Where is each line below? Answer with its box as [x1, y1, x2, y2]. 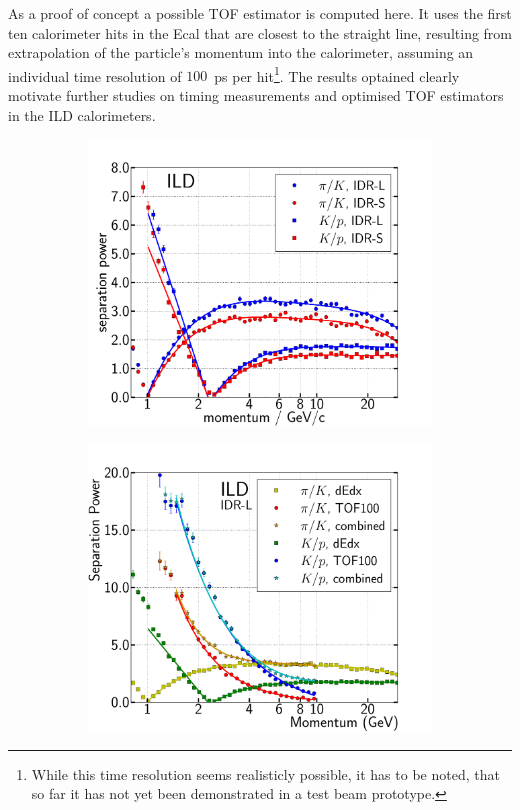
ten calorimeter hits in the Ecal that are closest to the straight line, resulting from [8, 22, 513, 43]
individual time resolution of [8, 65, 182, 86]
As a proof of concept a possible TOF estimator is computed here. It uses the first [8, 3, 512, 23]
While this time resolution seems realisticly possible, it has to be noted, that [31, 763, 500, 784]
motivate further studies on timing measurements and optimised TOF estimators [8, 85, 504, 106]
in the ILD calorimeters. [8, 104, 156, 125]
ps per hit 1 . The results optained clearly [214, 62, 460, 86]
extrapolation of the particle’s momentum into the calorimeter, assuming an [8, 42, 474, 63]
